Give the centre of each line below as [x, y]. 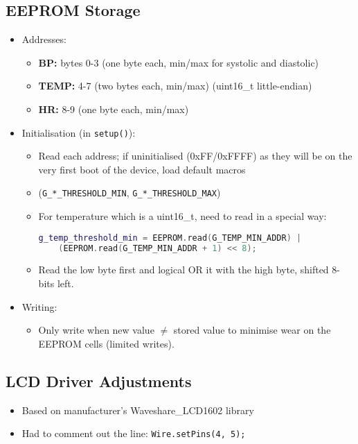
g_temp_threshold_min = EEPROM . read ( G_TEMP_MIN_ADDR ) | [170, 238]
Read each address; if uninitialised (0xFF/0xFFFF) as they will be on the [195, 156]
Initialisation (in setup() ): [79, 132]
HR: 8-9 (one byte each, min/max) [114, 109]
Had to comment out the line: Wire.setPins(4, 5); [134, 433]
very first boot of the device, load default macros [142, 169]
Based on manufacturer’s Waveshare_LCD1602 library [138, 410]
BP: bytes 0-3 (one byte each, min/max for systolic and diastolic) [179, 62]
